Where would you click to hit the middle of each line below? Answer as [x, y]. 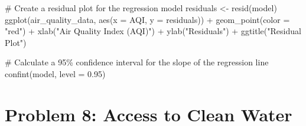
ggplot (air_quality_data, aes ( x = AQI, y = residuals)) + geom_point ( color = [147, 19]
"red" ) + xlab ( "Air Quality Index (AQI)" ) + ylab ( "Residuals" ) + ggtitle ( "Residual [153, 31]
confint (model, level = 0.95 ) [55, 73]
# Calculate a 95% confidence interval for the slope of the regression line [137, 62]
